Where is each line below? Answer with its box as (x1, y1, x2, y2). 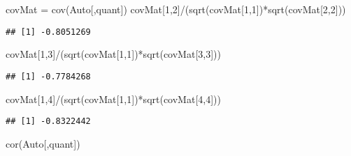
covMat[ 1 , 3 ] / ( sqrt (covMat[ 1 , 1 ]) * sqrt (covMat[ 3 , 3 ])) (6, 47, 221, 61)
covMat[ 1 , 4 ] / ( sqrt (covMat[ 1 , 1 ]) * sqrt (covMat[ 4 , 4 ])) (6, 91, 221, 106)
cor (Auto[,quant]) (6, 136, 80, 150)
